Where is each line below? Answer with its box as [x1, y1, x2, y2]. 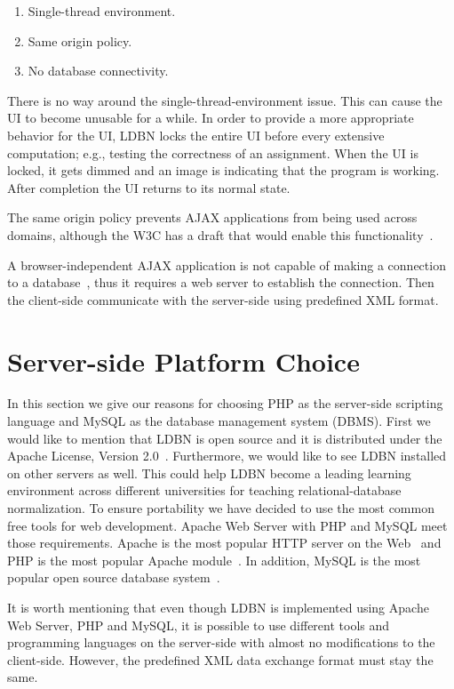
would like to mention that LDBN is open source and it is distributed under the [7, 429, 442, 447]
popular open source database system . [7, 568, 220, 587]
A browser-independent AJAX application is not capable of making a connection [7, 255, 446, 274]
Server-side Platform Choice [7, 342, 360, 379]
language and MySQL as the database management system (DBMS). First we [7, 412, 431, 430]
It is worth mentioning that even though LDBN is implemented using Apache [7, 597, 429, 616]
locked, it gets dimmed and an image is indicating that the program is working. [7, 161, 440, 180]
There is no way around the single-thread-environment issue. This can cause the [7, 91, 442, 109]
